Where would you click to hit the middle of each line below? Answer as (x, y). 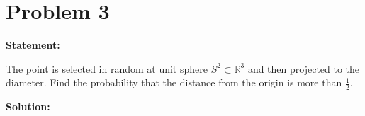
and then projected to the (304, 68)
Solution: (28, 106)
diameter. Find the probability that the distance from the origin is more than (174, 82)
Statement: (33, 45)
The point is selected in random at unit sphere (107, 68)
